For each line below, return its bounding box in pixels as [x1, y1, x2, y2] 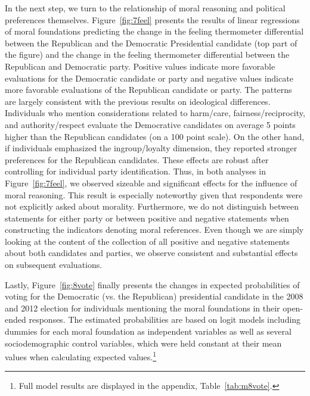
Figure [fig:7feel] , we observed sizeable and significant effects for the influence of [5, 176, 297, 189]
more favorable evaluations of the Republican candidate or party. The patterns [5, 83, 292, 96]
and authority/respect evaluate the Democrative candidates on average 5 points [5, 118, 296, 130]
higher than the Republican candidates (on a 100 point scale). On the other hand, [5, 130, 305, 142]
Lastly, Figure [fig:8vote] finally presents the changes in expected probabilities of [5, 278, 300, 291]
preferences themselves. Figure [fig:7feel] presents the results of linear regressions [5, 13, 300, 26]
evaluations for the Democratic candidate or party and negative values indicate [5, 71, 293, 84]
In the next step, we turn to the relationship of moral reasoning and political [5, 2, 286, 14]
